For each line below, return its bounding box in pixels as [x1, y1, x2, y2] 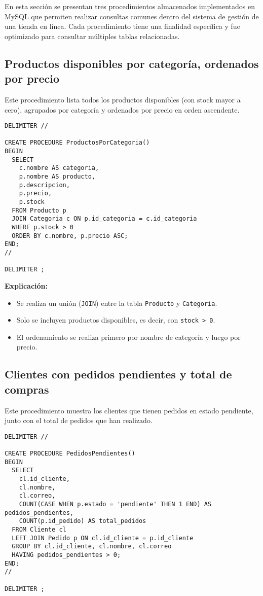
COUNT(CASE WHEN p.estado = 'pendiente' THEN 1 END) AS [19, 501, 212, 508]
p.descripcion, [19, 181, 70, 189]
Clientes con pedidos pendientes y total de [5, 366, 232, 382]
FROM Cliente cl [12, 526, 66, 534]
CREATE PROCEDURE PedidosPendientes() [5, 450, 135, 458]
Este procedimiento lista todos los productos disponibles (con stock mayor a [5, 94, 241, 104]
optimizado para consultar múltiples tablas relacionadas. [5, 30, 180, 41]
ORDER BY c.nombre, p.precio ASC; [12, 232, 128, 239]
